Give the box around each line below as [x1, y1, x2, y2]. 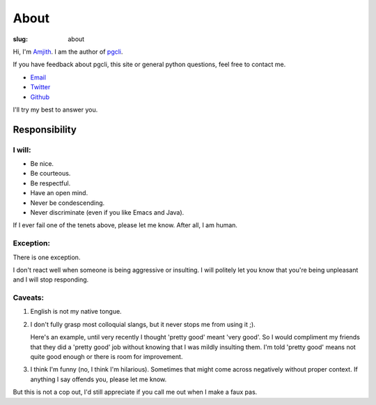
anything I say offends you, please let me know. [30, 375, 167, 383]
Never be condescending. [30, 199, 105, 207]
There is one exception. [13, 253, 81, 261]
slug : [13, 35, 28, 43]
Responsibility [13, 123, 77, 135]
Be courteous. [30, 169, 71, 178]
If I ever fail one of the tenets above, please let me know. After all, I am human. [13, 221, 238, 229]
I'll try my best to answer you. [13, 105, 98, 114]
